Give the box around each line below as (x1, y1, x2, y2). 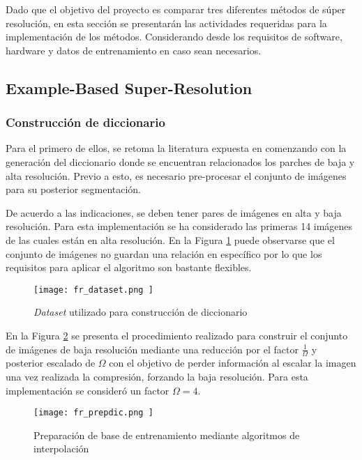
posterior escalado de (6, 355, 96, 370)
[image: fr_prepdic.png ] (33, 408, 153, 418)
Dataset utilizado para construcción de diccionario (33, 305, 248, 319)
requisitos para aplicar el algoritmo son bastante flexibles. (6, 260, 252, 275)
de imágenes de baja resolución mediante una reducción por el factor (6, 342, 299, 356)
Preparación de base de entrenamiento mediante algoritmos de (33, 427, 300, 442)
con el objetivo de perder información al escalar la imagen (109, 355, 356, 370)
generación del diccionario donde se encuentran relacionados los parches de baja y (6, 154, 355, 169)
